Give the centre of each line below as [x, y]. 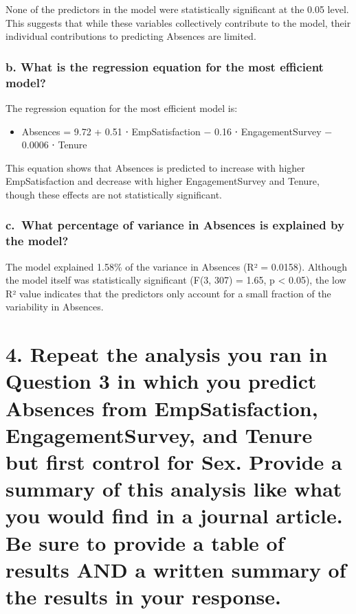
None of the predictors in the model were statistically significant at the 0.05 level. [177, 9]
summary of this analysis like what [174, 489]
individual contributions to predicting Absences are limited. [131, 36]
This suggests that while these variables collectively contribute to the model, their [178, 22]
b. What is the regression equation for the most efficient [165, 66]
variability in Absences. [55, 307]
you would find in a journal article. [174, 515]
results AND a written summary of [176, 569]
